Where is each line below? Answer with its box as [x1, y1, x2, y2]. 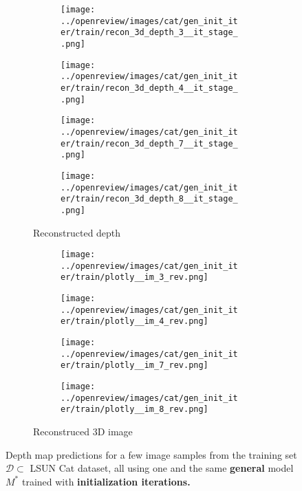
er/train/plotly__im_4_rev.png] [61, 316, 208, 327]
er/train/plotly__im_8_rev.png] [61, 404, 208, 415]
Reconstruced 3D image [33, 424, 133, 438]
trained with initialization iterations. [21, 474, 191, 488]
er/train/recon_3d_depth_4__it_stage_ [61, 83, 238, 93]
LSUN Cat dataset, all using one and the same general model [30, 461, 294, 475]
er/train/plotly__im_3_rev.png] [61, 272, 208, 283]
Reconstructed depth [33, 225, 121, 239]
